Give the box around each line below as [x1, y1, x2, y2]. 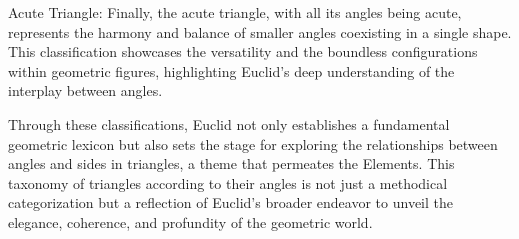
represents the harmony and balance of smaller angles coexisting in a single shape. [8, 21, 512, 42]
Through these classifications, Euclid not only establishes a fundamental [8, 113, 450, 134]
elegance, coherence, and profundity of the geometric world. [8, 211, 373, 232]
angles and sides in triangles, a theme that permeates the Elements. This [8, 153, 455, 174]
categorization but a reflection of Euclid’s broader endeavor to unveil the [8, 192, 453, 213]
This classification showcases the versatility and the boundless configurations [8, 41, 478, 62]
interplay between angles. [8, 80, 163, 101]
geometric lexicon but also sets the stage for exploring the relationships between [8, 133, 498, 154]
